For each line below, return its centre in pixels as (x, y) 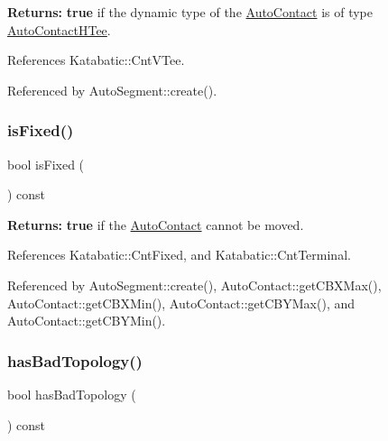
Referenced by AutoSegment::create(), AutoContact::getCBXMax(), (194, 285)
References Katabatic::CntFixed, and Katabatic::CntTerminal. (179, 255)
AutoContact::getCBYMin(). (87, 321)
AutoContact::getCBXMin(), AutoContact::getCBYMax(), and (181, 303)
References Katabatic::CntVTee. (96, 60)
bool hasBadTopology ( (72, 394)
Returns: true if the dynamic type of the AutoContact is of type (190, 12)
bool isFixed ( (46, 164)
